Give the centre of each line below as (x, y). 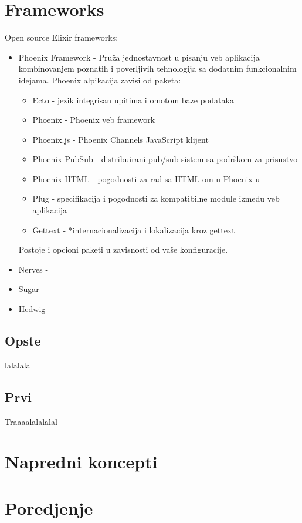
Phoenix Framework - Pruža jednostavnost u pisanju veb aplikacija (139, 57)
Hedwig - (35, 309)
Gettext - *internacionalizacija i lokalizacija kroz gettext (134, 229)
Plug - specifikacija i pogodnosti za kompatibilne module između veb (156, 198)
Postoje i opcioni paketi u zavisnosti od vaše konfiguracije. (123, 249)
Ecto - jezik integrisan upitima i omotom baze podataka (133, 100)
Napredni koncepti (81, 462)
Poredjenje (49, 507)
